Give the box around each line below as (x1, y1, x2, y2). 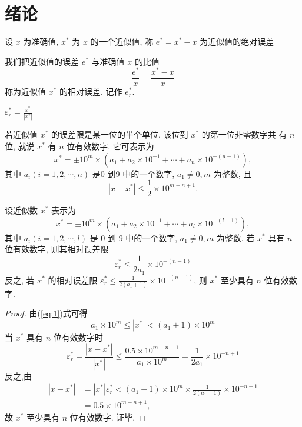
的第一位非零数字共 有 (201, 128, 287, 141)
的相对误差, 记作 (59, 85, 122, 98)
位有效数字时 (53, 331, 103, 343)
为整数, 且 (213, 167, 252, 179)
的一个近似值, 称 (90, 35, 154, 48)
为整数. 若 (216, 231, 255, 243)
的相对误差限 (48, 273, 98, 286)
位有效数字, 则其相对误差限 (5, 243, 109, 255)
